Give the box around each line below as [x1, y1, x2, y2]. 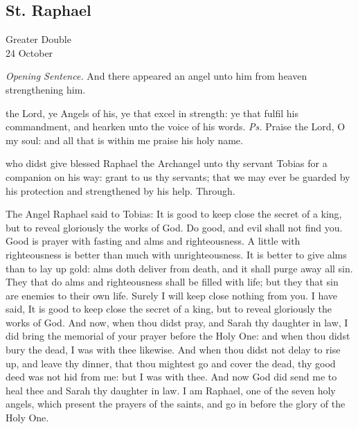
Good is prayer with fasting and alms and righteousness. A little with [6, 234, 301, 248]
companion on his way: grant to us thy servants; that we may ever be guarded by [6, 169, 350, 184]
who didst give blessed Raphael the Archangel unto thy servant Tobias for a [6, 156, 328, 170]
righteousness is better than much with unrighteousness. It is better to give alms [6, 247, 347, 261]
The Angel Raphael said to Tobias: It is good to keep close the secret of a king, [6, 207, 342, 221]
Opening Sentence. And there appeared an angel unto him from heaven [6, 69, 307, 83]
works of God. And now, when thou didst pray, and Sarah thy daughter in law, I [6, 315, 348, 329]
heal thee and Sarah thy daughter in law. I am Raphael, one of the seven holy [6, 383, 336, 397]
